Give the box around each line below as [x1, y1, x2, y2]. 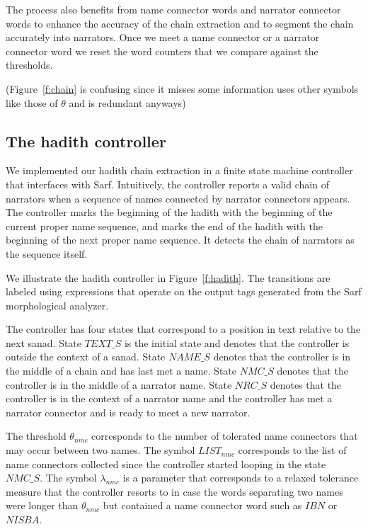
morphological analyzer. [6, 297, 109, 312]
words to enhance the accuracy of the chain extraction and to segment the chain [6, 16, 354, 30]
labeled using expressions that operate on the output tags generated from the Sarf [6, 284, 362, 299]
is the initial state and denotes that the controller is [124, 335, 350, 350]
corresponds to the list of [238, 443, 347, 457]
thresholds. [6, 57, 53, 72]
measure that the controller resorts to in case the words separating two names [6, 484, 343, 499]
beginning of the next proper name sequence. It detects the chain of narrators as [6, 232, 355, 247]
